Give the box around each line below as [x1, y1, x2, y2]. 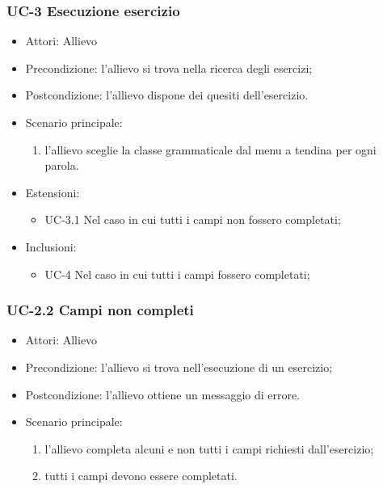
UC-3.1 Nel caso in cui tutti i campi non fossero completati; [44, 211, 341, 228]
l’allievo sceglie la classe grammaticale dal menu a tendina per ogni [44, 141, 377, 158]
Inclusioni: [25, 238, 77, 255]
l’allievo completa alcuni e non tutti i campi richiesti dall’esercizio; [44, 440, 374, 457]
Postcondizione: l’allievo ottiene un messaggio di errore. [25, 386, 301, 403]
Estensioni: [25, 183, 80, 200]
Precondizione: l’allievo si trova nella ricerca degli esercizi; [25, 59, 313, 76]
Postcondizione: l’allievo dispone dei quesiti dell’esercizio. [25, 86, 309, 103]
